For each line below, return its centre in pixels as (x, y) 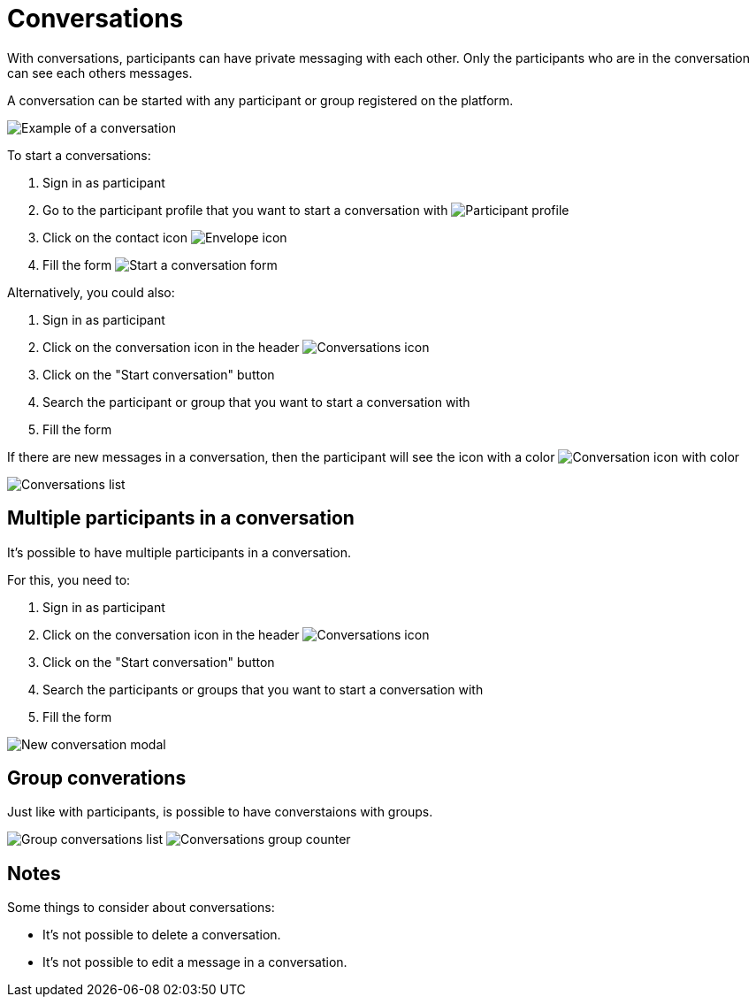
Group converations (97, 778)
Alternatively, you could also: (91, 292)
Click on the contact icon (115, 237)
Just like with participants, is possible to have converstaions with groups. (220, 812)
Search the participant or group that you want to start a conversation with (256, 402)
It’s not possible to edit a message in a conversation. (195, 962)
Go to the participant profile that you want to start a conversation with (245, 210)
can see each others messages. (100, 73)
